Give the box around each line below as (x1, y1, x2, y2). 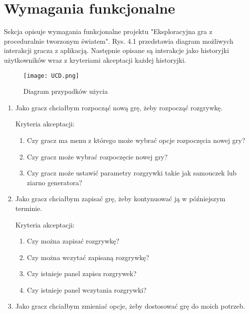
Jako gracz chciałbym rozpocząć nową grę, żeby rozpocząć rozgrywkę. (15, 102, 223, 112)
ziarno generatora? (27, 177, 82, 187)
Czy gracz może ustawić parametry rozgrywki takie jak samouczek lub (27, 168, 237, 178)
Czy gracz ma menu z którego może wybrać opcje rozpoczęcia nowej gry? (27, 135, 246, 145)
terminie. (15, 203, 42, 213)
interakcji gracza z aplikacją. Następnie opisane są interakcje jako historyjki (4, 45, 229, 55)
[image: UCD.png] (23, 72, 79, 79)
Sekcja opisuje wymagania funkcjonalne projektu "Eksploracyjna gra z (4, 26, 213, 36)
